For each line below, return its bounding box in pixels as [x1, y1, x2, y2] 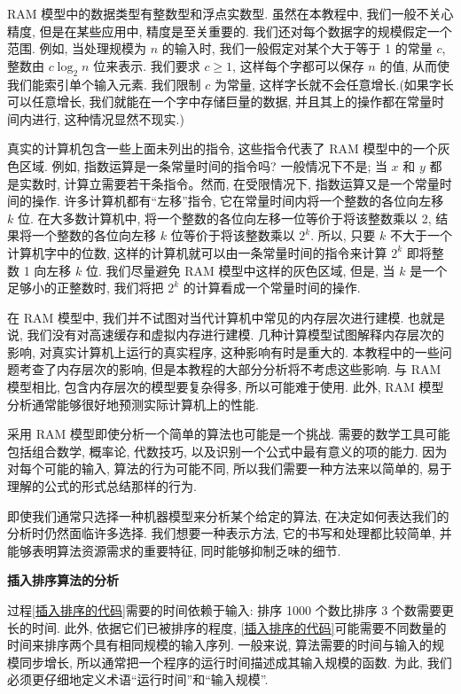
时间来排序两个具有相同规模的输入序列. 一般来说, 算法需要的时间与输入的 [7, 636, 433, 654]
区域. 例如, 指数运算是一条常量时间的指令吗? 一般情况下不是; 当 [19, 156, 387, 175]
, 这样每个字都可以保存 [232, 56, 364, 74]
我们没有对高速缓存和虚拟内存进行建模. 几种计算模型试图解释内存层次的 [27, 325, 445, 344]
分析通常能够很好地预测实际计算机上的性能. [7, 394, 259, 413]
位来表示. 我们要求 [93, 56, 200, 74]
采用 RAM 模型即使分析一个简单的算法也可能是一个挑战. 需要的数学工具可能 [7, 425, 450, 443]
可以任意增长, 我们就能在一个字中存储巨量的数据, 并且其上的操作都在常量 [7, 92, 433, 111]
